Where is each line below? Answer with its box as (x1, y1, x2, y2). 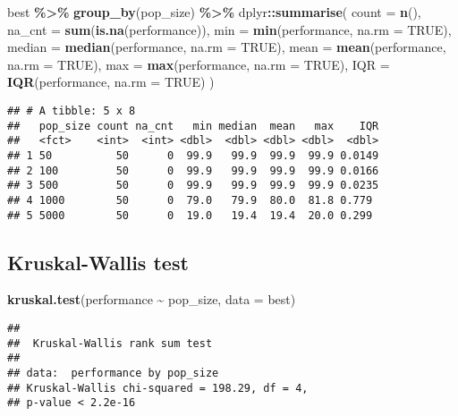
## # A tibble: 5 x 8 (7, 104, 136, 117)
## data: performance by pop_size (7, 366, 219, 379)
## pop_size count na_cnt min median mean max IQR (7, 119, 379, 132)
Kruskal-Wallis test (7, 248, 189, 276)
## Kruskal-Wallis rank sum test (7, 336, 213, 350)
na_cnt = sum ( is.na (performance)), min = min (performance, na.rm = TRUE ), (7, 20, 452, 38)
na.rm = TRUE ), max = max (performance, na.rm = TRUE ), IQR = (7, 55, 390, 73)
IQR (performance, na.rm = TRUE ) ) (7, 72, 215, 91)
